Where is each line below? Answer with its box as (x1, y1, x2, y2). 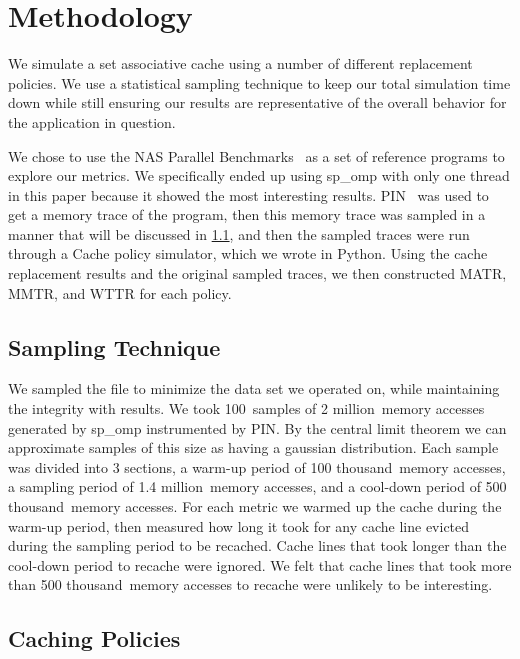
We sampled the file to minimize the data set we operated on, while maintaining (8, 378, 500, 399)
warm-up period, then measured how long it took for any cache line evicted (8, 515, 470, 536)
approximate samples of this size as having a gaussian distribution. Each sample (8, 437, 499, 458)
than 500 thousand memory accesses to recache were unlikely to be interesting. (8, 574, 493, 595)
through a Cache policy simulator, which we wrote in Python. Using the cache (8, 243, 488, 264)
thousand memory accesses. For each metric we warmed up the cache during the (8, 496, 502, 517)
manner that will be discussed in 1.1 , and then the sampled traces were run (8, 223, 470, 244)
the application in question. (8, 111, 176, 132)
